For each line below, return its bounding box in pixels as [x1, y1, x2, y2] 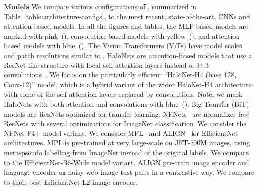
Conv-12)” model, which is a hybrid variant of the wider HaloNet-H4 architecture [4, 79, 252, 89]
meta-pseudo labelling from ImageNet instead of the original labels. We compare [4, 147, 249, 157]
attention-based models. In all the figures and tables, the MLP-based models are [4, 21, 249, 31]
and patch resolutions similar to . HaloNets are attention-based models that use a [4, 50, 252, 60]
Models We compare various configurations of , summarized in [4, 1, 197, 11]
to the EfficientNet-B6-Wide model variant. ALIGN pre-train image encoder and [4, 157, 249, 167]
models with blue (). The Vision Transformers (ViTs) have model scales [23, 40, 242, 51]
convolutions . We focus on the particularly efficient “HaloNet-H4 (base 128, [4, 69, 237, 80]
